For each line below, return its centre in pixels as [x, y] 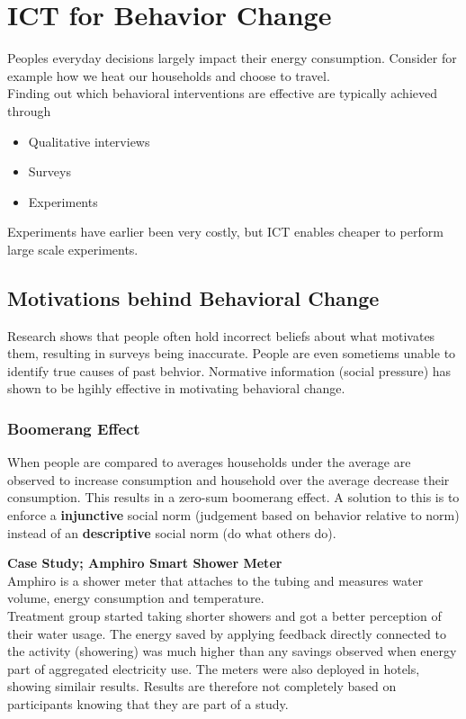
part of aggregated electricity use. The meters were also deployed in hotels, [214, 668]
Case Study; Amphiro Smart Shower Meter [145, 563]
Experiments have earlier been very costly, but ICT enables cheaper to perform [225, 232]
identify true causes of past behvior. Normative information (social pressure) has [229, 370]
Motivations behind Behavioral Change [193, 297]
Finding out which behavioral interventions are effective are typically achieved [222, 93]
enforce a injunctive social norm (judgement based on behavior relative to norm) [233, 515]
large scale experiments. [73, 249]
